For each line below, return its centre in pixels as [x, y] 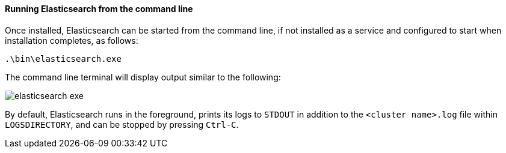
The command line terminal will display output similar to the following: [143, 77]
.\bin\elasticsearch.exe [63, 58]
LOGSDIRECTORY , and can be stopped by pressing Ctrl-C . [122, 124]
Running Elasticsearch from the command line [99, 9]
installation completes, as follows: [72, 40]
